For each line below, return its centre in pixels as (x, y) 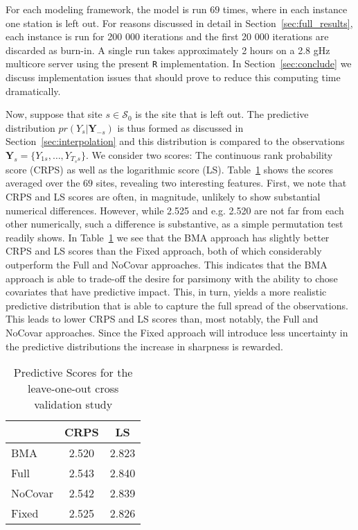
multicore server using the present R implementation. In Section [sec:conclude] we (179, 63)
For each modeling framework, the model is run (106, 9)
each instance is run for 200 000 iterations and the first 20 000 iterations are (167, 36)
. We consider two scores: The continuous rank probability (209, 155)
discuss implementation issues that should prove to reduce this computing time (173, 77)
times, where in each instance (285, 9)
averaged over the (43, 183)
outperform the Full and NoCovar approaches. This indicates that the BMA (167, 265)
